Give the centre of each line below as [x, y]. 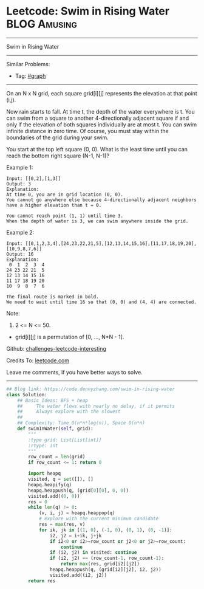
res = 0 [38, 502]
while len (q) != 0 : [53, 508]
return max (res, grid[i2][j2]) [100, 564]
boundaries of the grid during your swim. [58, 137]
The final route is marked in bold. [53, 297]
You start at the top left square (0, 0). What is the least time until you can [97, 149]
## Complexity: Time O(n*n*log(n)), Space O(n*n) [81, 423]
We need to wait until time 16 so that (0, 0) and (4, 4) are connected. [102, 302]
